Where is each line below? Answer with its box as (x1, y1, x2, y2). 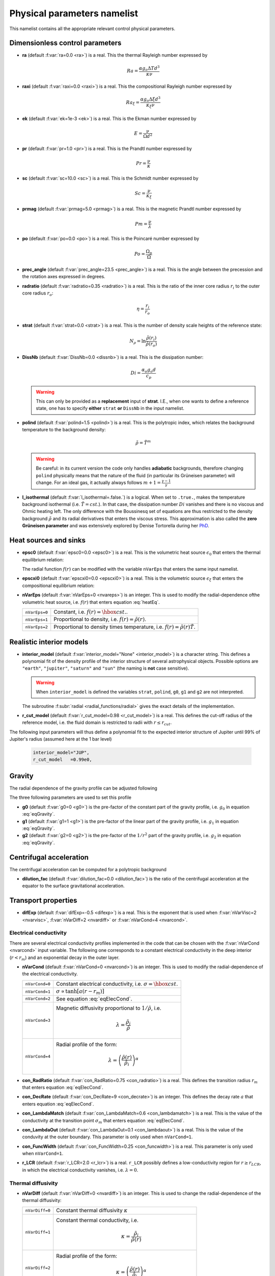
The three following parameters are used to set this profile (9, 794, 132, 801)
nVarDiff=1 (25, 1230, 51, 1235)
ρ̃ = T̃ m (135, 439, 151, 446)
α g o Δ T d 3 (139, 64, 160, 72)
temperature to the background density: (22, 427, 106, 433)
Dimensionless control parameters (9, 39, 122, 47)
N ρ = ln (129, 338, 146, 345)
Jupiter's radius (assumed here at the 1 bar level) (9, 736, 112, 742)
